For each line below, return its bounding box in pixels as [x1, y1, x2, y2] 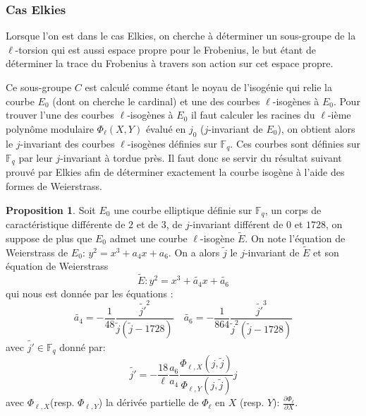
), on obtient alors [277, 121, 355, 136]
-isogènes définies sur [127, 136, 217, 150]
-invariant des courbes [20, 136, 115, 150]
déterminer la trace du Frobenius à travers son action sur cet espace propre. [6, 56, 334, 71]
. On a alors [168, 244, 220, 259]
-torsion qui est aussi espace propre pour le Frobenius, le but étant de [15, 42, 316, 57]
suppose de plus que [6, 230, 92, 245]
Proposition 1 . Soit [6, 202, 96, 217]
